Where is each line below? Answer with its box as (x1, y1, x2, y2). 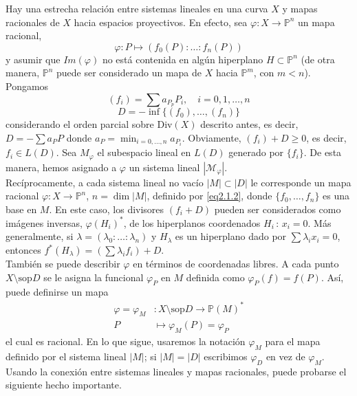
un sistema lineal (129, 159, 200, 174)
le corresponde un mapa (250, 175, 351, 189)
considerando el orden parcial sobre (6, 117, 154, 131)
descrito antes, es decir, (200, 117, 299, 131)
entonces (6, 243, 41, 257)
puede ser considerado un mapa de (56, 65, 202, 80)
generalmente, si (6, 229, 74, 243)
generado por (228, 145, 284, 159)
